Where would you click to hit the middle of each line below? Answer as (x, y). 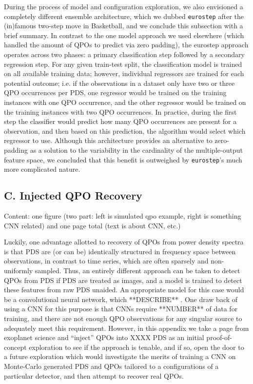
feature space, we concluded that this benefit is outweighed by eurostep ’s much (123, 159)
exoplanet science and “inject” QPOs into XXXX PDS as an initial (104, 337)
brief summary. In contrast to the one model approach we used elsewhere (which (124, 35)
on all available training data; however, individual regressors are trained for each (124, 73)
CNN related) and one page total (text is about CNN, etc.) (92, 225)
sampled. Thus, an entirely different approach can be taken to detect (137, 270)
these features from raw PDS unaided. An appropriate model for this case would (124, 290)
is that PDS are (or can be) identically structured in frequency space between (120, 251)
